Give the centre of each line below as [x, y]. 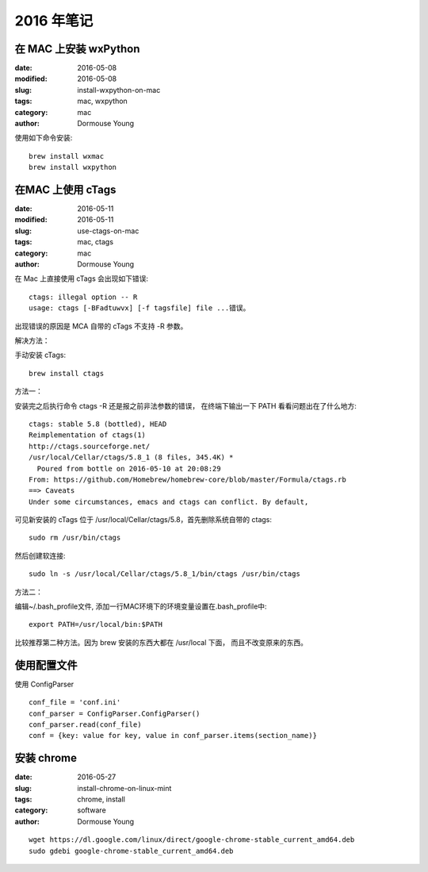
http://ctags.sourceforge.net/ [90, 446]
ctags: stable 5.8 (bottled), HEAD [98, 424]
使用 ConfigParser [44, 684]
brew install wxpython [73, 167]
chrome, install [101, 799]
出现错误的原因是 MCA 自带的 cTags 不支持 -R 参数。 [101, 326]
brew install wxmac [67, 156]
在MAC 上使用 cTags [65, 190]
